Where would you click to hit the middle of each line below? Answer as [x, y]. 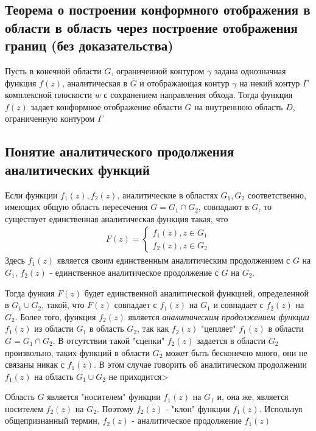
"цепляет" [219, 328]
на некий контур [270, 82]
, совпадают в [223, 207]
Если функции [31, 194]
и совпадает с [238, 305]
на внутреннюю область [239, 106]
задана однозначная [250, 70]
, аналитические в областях [167, 194]
